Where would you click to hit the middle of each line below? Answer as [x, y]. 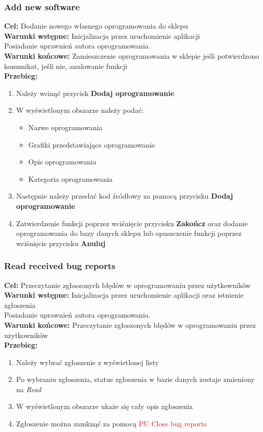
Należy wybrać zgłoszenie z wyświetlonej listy [87, 362]
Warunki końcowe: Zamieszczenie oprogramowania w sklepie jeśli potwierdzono [132, 56]
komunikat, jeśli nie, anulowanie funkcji [66, 66]
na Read [29, 389]
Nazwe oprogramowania [65, 127]
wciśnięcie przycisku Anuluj [61, 243]
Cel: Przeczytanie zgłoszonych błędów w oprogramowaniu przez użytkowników [127, 285]
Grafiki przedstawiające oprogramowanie [92, 144]
